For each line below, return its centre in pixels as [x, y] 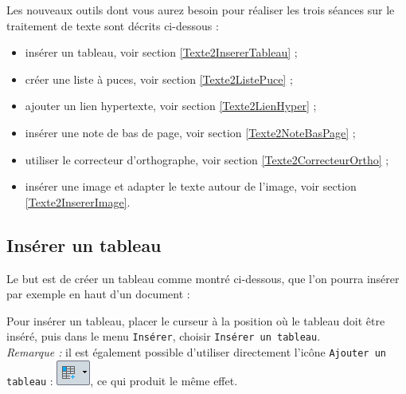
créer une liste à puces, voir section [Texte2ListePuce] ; [159, 79]
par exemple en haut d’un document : [98, 294]
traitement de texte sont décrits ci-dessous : [113, 25]
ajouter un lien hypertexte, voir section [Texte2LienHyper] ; [171, 106]
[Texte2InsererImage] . [78, 201]
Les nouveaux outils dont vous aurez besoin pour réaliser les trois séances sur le [201, 10]
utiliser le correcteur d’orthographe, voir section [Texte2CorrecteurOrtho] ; [207, 159]
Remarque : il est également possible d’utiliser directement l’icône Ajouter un [197, 351]
